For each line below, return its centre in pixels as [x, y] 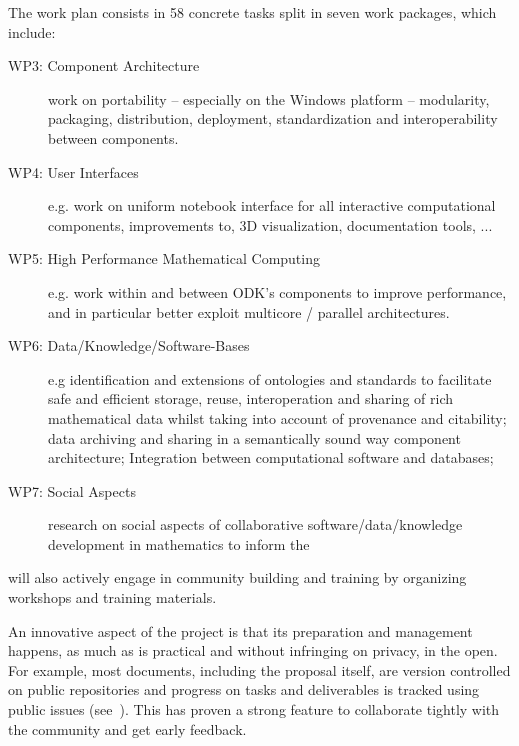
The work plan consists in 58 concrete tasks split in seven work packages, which [252, 12]
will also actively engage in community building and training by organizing [237, 577]
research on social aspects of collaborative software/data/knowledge [255, 524]
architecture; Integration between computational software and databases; [271, 457]
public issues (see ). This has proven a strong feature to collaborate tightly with [254, 709]
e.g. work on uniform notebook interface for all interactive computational [272, 205]
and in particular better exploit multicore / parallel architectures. [249, 311]
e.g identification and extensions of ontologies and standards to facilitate [270, 378]
